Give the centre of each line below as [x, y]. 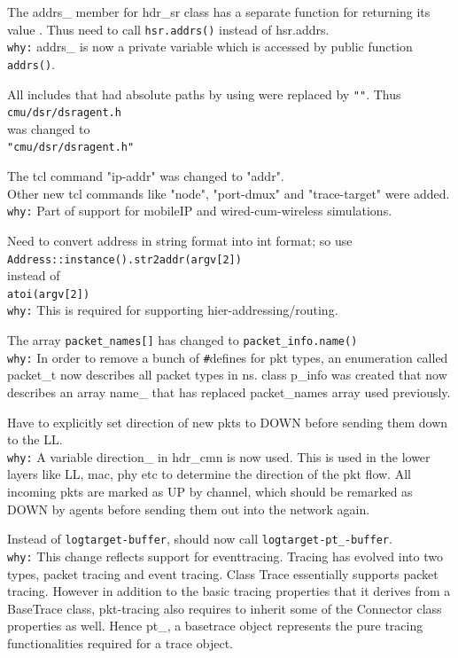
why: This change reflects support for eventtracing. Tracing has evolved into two [225, 556]
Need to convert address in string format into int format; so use [180, 240]
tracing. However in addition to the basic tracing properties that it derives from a [229, 591]
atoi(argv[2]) [49, 294]
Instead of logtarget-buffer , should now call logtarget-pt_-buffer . [200, 539]
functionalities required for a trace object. [120, 642]
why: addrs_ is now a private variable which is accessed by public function [210, 47]
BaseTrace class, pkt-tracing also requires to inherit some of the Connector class [225, 608]
